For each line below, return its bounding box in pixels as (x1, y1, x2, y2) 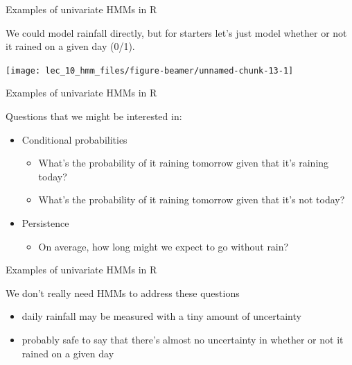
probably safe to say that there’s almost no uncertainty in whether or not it (21, 332, 344, 346)
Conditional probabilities (21, 132, 127, 146)
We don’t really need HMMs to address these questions (6, 285, 240, 300)
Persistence (21, 216, 69, 230)
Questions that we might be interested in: (6, 109, 182, 124)
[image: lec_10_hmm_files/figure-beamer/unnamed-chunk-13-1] (6, 65, 294, 76)
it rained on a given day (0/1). (6, 39, 135, 53)
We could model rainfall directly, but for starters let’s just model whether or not (6, 25, 347, 40)
